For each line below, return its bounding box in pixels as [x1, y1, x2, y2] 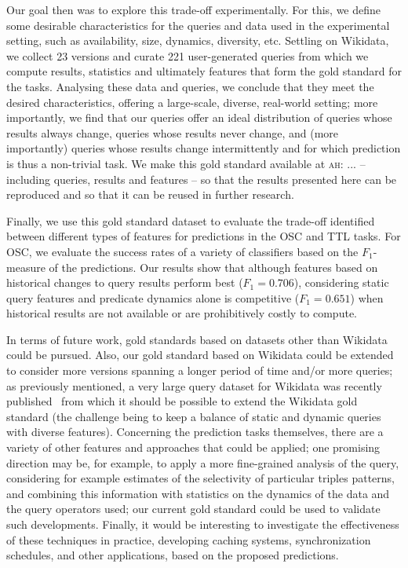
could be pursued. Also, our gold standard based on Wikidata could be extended [6, 346, 394, 363]
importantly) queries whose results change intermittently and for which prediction [6, 140, 401, 156]
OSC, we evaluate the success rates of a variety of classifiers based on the [6, 243, 359, 259]
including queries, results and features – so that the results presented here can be [6, 170, 397, 187]
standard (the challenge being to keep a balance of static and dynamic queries [6, 408, 381, 424]
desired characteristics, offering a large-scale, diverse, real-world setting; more [6, 93, 378, 110]
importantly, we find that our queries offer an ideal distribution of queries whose [6, 109, 392, 126]
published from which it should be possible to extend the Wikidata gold [6, 393, 358, 409]
